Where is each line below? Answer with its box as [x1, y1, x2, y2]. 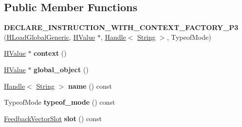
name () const [68, 80, 112, 91]
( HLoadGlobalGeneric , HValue [4, 32, 95, 42]
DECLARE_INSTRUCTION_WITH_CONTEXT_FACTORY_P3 [4, 22, 239, 32]
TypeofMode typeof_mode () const [4, 97, 115, 107]
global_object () [34, 64, 89, 74]
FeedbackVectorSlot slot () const [4, 113, 102, 123]
